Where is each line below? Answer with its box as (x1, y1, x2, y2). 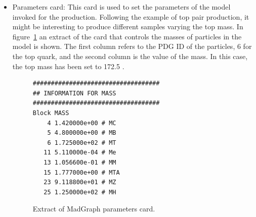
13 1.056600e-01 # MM (44, 158, 116, 166)
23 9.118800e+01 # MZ (44, 179, 116, 186)
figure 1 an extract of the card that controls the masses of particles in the (12, 31, 242, 41)
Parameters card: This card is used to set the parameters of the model (12, 2, 231, 12)
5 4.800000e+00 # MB (47, 129, 116, 137)
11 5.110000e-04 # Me (44, 149, 116, 156)
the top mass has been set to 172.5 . (12, 61, 124, 71)
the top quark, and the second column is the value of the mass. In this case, (12, 50, 248, 61)
